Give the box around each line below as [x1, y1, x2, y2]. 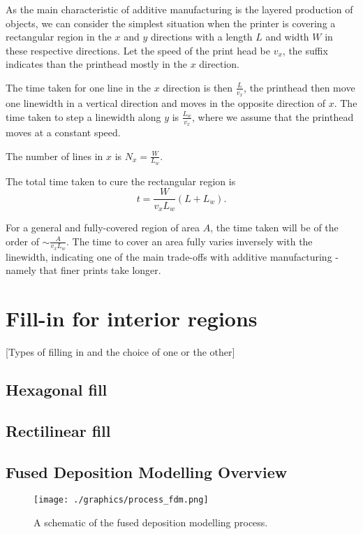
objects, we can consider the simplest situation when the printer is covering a [6, 15, 336, 30]
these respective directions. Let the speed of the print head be [6, 43, 270, 57]
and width [265, 29, 309, 44]
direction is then [163, 80, 233, 94]
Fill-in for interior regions [6, 304, 258, 333]
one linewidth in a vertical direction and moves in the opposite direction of [6, 96, 326, 110]
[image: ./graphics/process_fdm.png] [34, 495, 209, 505]
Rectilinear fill [6, 419, 111, 441]
